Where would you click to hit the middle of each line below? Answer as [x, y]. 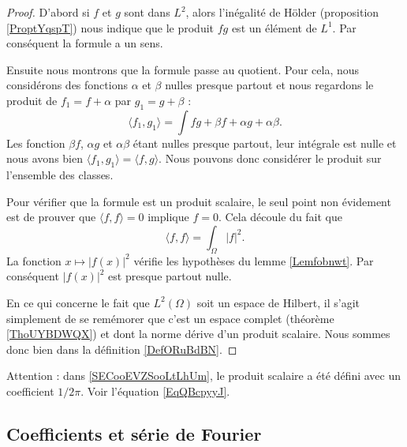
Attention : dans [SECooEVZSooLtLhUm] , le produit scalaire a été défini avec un [203, 376]
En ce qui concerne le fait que [78, 302]
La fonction [34, 260]
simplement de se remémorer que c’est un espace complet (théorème [170, 318]
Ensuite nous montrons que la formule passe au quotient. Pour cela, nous [183, 69]
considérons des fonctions [67, 85]
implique [168, 217]
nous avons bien [45, 158]
